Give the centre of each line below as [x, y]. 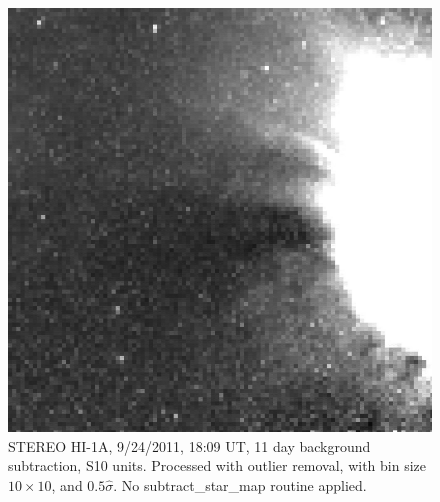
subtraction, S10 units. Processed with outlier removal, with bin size [217, 465]
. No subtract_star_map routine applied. [240, 484]
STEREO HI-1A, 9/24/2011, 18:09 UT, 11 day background [189, 445]
